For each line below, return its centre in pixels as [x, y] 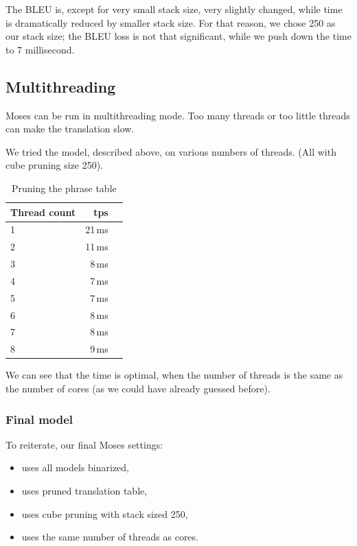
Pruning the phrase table [64, 188]
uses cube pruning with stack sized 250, [105, 513]
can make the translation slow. [70, 129]
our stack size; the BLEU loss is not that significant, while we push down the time [178, 36]
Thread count [43, 212]
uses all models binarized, [76, 467]
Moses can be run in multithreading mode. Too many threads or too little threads [178, 115]
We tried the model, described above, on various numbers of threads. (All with [171, 151]
